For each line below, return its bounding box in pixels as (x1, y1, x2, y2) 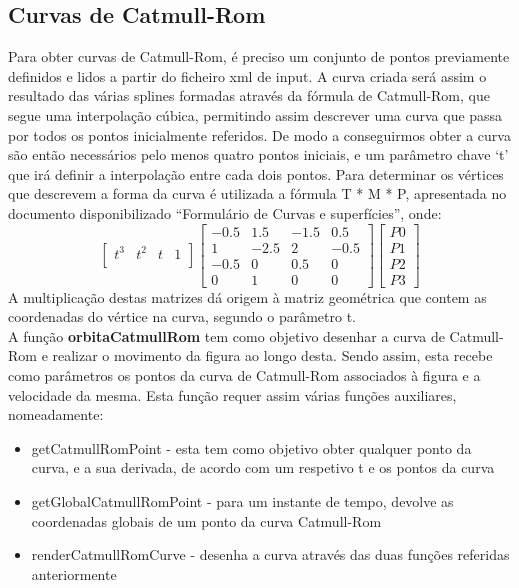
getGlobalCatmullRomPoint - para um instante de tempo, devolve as (31, 491, 454, 512)
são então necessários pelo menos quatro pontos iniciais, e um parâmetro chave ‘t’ (8, 144, 509, 165)
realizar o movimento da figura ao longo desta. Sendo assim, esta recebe (52, 345, 493, 366)
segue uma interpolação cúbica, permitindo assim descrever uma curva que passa (8, 104, 503, 125)
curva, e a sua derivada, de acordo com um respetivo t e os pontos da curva (31, 457, 495, 478)
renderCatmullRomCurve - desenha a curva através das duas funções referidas (31, 544, 510, 565)
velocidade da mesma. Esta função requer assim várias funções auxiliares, (8, 384, 457, 405)
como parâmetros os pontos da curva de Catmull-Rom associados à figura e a (8, 365, 481, 386)
